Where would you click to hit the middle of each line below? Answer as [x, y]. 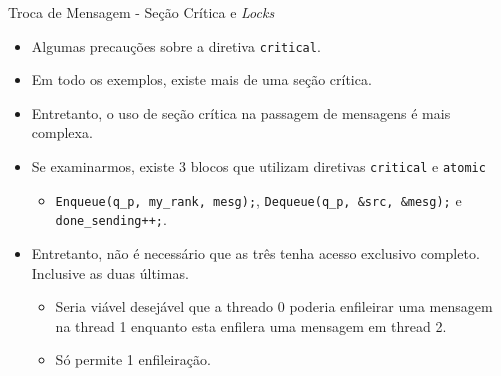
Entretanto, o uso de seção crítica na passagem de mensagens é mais [241, 112]
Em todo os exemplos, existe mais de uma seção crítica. [201, 79]
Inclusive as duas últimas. [110, 272]
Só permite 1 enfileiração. [133, 359]
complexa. [62, 132]
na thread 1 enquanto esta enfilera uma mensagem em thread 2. [251, 325]
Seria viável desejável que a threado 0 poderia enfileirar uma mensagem [274, 306]
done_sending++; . [111, 219]
